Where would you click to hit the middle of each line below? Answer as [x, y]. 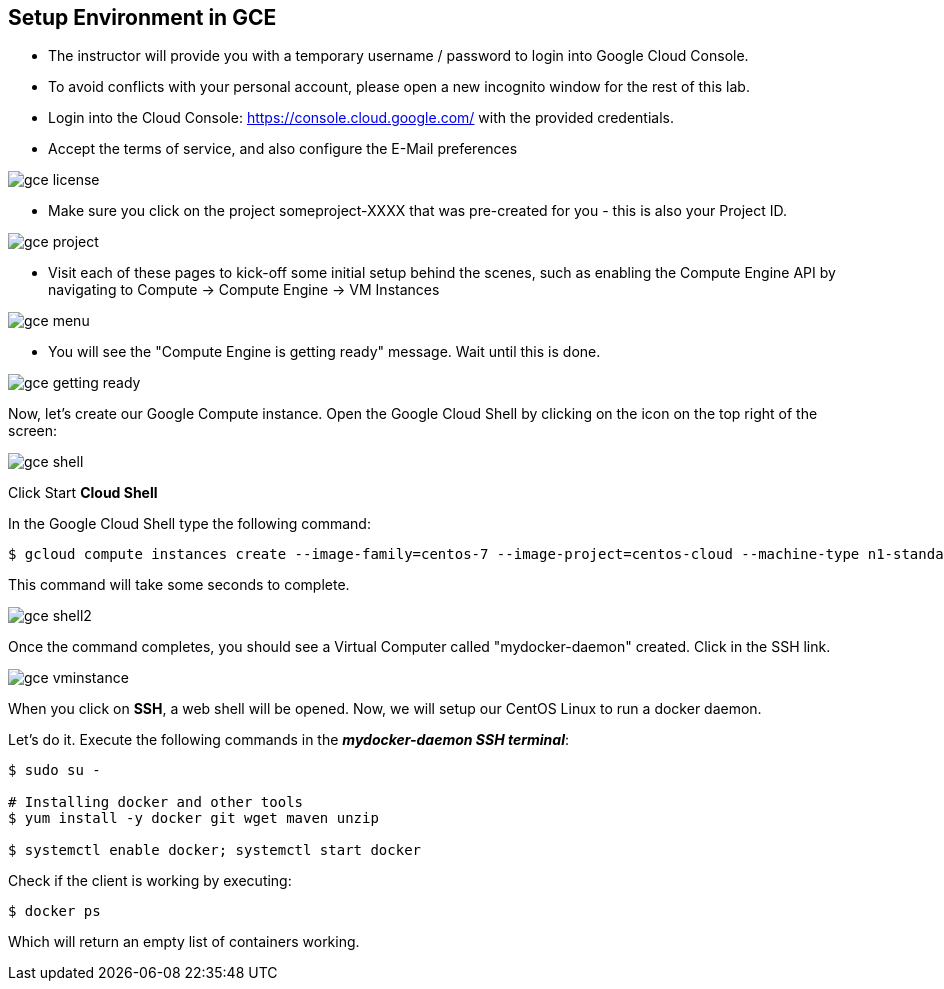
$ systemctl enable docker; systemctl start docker [215, 850]
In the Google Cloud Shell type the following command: [189, 524]
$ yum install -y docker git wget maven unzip [193, 818]
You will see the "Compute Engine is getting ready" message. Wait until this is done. [324, 352]
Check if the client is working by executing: [150, 881]
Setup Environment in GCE [142, 17]
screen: [33, 431]
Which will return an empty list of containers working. [184, 942]
